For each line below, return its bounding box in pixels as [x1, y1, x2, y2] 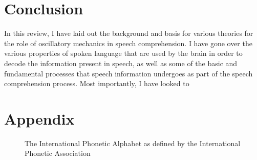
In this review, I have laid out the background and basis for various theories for [4, 28, 253, 38]
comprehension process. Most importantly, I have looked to [4, 78, 189, 89]
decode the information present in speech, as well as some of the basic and [4, 57, 238, 68]
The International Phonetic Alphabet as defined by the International [25, 137, 241, 148]
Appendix [4, 108, 75, 129]
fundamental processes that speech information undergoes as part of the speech [4, 68, 253, 78]
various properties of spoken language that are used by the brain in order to [4, 48, 243, 58]
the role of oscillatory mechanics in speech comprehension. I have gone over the [4, 37, 252, 48]
